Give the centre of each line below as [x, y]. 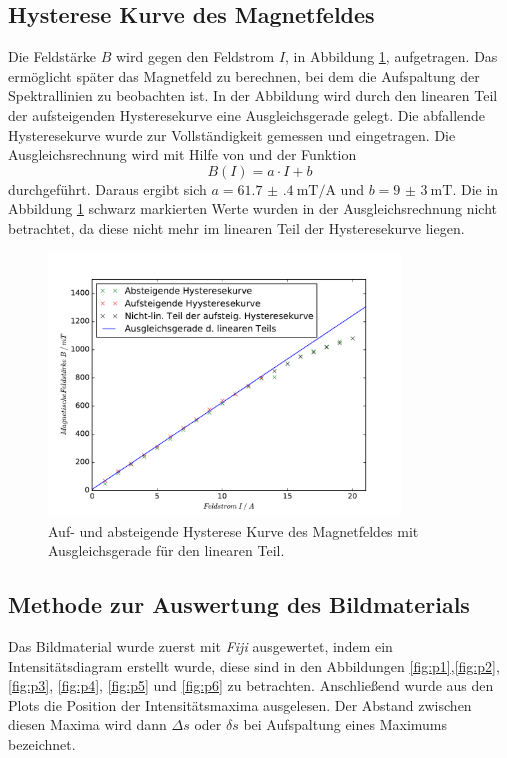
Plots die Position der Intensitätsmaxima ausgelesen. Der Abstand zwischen [240, 704]
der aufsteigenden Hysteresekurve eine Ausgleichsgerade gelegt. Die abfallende [247, 114]
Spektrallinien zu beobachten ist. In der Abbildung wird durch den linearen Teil [253, 95]
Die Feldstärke [52, 56]
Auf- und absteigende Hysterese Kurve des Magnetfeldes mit [233, 530]
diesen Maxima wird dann [87, 724]
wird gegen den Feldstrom [195, 56]
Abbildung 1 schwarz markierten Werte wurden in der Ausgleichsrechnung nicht [252, 208]
